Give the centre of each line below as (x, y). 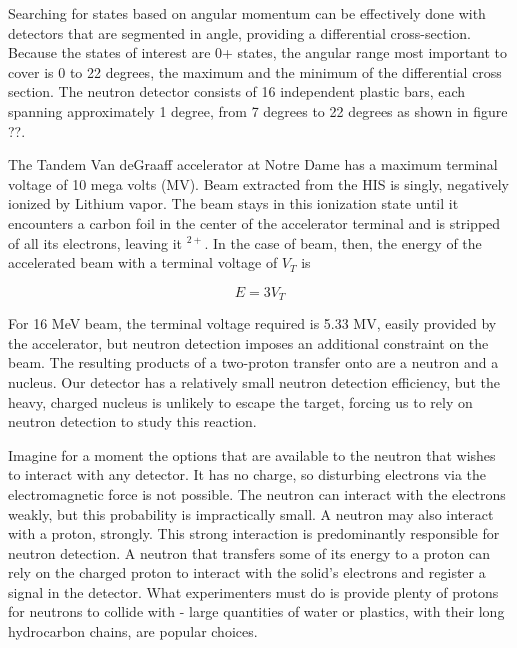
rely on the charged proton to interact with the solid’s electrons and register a (247, 572)
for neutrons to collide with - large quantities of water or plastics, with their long (256, 611)
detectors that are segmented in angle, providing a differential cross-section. (239, 32)
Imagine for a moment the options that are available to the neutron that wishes (252, 454)
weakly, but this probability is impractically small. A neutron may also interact (251, 513)
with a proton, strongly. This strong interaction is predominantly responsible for (254, 533)
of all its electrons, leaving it (95, 242)
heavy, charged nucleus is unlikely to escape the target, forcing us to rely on (240, 401)
